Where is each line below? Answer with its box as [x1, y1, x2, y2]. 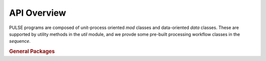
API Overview [9, 7, 66, 18]
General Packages [9, 48, 55, 55]
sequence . [9, 38, 31, 44]
